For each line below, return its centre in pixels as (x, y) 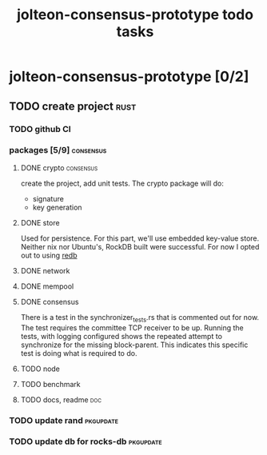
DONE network (45, 270)
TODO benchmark (50, 384)
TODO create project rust (73, 106)
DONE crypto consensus (59, 168)
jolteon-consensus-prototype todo (135, 15)
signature (48, 198)
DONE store (40, 222)
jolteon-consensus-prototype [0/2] (129, 77)
